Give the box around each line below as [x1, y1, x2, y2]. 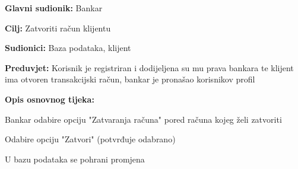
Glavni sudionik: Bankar [5, 2, 103, 14]
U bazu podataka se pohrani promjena [5, 152, 145, 165]
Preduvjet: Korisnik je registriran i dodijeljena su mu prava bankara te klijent [5, 61, 294, 74]
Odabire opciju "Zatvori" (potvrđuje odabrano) [5, 133, 176, 145]
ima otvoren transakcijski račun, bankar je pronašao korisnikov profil [5, 73, 255, 85]
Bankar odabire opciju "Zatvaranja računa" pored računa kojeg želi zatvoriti [5, 113, 282, 125]
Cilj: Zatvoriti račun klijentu [5, 21, 111, 34]
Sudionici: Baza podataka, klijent [5, 42, 131, 54]
